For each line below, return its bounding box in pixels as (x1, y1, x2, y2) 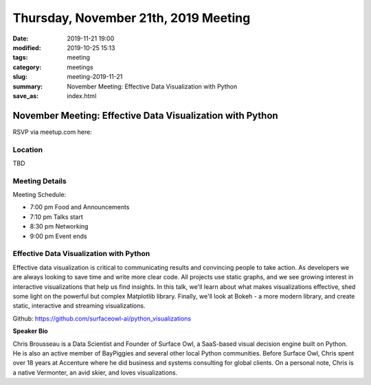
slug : (12, 73, 27, 81)
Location (12, 145, 43, 154)
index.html (67, 91, 97, 100)
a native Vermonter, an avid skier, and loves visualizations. (12, 368, 178, 377)
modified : (12, 43, 41, 51)
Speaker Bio (12, 327, 48, 336)
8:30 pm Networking (30, 222, 89, 231)
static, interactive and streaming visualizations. (12, 302, 146, 310)
